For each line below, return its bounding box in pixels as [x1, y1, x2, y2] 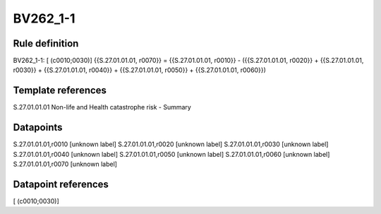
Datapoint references [13, 178, 109, 190]
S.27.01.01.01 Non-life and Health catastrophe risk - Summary [13, 103, 192, 112]
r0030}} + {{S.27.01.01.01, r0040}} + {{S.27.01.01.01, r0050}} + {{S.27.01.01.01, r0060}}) [13, 66, 266, 74]
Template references [13, 85, 107, 97]
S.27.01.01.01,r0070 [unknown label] [13, 160, 118, 169]
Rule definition [13, 37, 79, 49]
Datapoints [13, 121, 63, 133]
